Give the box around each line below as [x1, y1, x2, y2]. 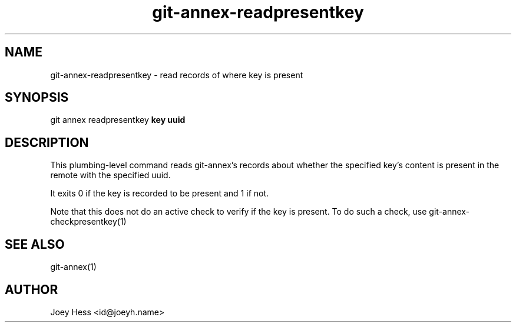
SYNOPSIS [5, 90, 69, 105]
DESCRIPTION [5, 135, 89, 150]
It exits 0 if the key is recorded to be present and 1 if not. [50, 188, 269, 199]
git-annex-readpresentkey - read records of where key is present [50, 69, 303, 80]
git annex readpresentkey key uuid [50, 115, 186, 125]
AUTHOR [5, 282, 58, 297]
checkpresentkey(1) [50, 216, 127, 227]
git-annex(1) [50, 262, 97, 272]
